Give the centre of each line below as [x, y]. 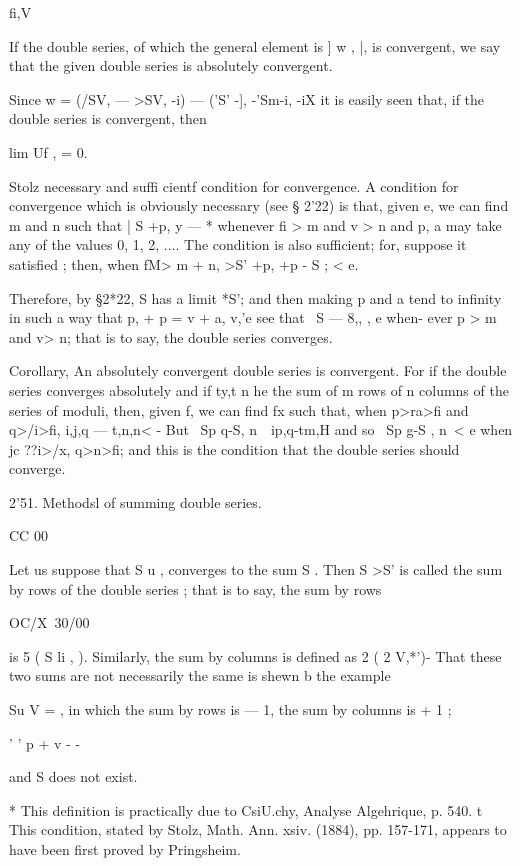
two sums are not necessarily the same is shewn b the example [200, 675]
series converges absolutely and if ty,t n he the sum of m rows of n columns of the [259, 389]
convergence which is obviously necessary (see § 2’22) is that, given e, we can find [259, 205]
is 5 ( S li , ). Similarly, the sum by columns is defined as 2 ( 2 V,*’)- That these [255, 655]
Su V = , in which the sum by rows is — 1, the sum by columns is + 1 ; [230, 709]
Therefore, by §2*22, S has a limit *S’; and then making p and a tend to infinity [255, 297]
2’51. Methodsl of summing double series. [135, 501]
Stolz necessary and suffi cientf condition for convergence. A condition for [234, 185]
